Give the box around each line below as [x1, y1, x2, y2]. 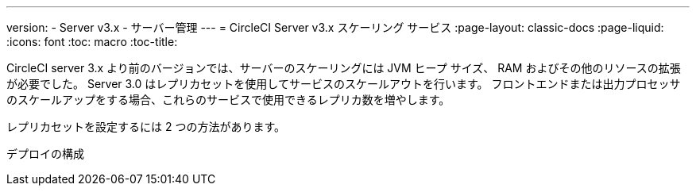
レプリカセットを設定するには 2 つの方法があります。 [6, 120, 286, 133]
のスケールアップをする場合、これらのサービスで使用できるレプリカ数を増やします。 [6, 93, 450, 106]
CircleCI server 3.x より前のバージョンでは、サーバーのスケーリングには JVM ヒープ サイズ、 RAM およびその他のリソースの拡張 [6, 61, 681, 75]
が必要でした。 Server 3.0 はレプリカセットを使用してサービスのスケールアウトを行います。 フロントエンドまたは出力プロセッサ [6, 77, 681, 90]
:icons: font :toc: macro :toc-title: [6, 35, 178, 48]
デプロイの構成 [6, 147, 84, 160]
